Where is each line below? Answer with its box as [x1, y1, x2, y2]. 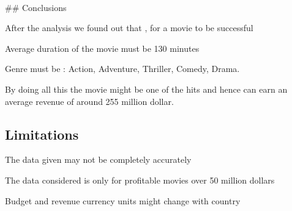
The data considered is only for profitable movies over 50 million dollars [5, 173, 275, 186]
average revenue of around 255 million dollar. [5, 95, 174, 107]
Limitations [5, 124, 79, 143]
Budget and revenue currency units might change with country [5, 194, 241, 207]
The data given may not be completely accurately [5, 153, 192, 166]
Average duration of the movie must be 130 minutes [5, 41, 200, 54]
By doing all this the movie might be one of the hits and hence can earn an [5, 82, 288, 95]
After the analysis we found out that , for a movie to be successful [5, 21, 253, 34]
